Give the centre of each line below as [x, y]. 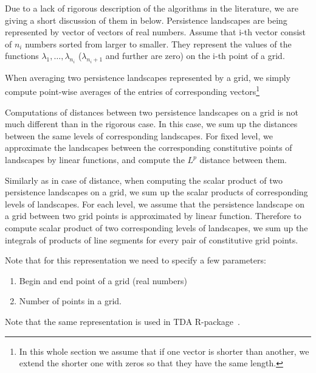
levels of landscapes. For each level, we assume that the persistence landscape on [155, 204]
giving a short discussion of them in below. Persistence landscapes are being [146, 20]
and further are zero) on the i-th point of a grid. [195, 56]
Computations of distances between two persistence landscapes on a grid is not [152, 112]
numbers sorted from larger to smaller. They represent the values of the [158, 44]
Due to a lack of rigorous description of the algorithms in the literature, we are [152, 8]
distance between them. [243, 160]
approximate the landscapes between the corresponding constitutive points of [149, 148]
